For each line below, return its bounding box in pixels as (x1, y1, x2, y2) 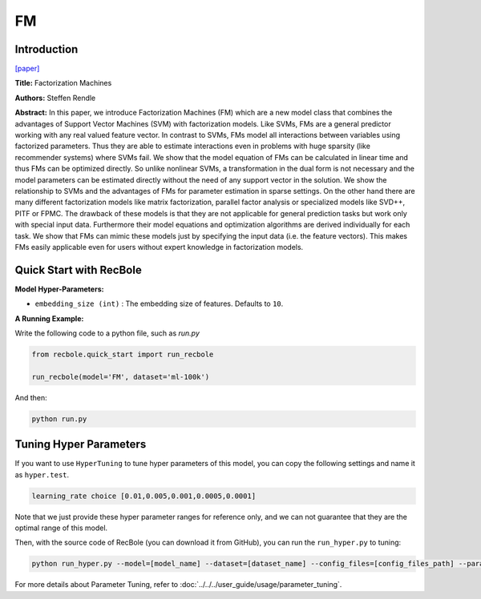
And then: (14, 392, 47, 402)
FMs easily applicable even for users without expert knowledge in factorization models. (14, 242, 304, 251)
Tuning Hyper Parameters (14, 437, 147, 452)
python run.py (31, 414, 87, 424)
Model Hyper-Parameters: (14, 284, 104, 294)
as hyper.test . (14, 469, 70, 480)
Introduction (14, 42, 79, 56)
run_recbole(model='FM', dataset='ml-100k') (31, 372, 210, 381)
